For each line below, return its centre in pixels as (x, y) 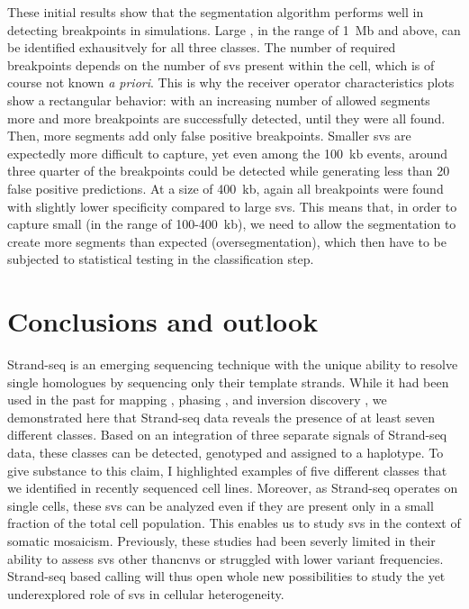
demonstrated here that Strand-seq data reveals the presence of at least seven (221, 417)
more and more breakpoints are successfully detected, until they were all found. (226, 118)
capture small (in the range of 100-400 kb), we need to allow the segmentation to (232, 224)
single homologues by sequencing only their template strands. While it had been (228, 382)
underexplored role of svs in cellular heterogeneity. (146, 593)
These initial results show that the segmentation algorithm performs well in (216, 12)
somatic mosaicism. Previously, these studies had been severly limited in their (221, 540)
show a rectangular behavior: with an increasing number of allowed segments (219, 100)
